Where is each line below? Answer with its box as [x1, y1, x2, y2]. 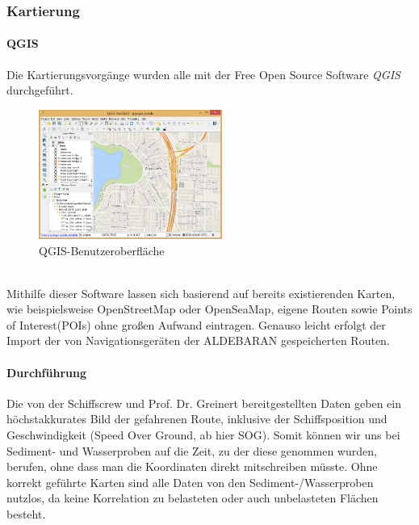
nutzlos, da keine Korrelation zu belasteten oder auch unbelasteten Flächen [6, 489, 379, 506]
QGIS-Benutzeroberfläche [39, 241, 165, 258]
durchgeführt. [6, 82, 73, 99]
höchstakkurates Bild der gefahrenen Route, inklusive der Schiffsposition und [6, 410, 388, 427]
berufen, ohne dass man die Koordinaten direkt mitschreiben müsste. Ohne [6, 458, 378, 475]
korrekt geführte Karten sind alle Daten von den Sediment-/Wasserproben [6, 473, 374, 490]
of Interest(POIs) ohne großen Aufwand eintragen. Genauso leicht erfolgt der [6, 316, 386, 333]
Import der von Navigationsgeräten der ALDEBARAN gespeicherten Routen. [6, 332, 390, 349]
